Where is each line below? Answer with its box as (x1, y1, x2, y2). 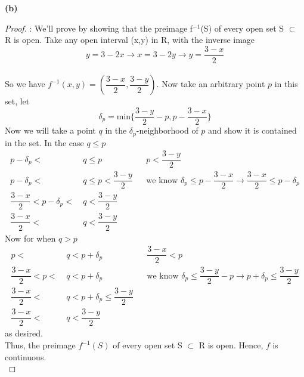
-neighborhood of (136, 124, 198, 137)
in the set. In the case (5, 136, 84, 149)
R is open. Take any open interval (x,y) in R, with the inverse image (5, 33, 255, 46)
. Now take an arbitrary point (156, 78, 265, 90)
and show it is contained (208, 124, 297, 137)
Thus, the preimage (5, 339, 76, 351)
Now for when (5, 231, 56, 244)
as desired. (5, 327, 43, 339)
